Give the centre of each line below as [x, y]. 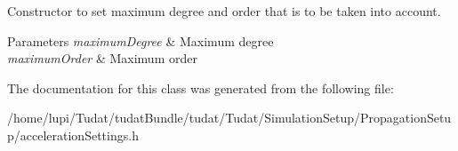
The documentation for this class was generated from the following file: [201, 87]
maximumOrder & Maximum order [102, 58]
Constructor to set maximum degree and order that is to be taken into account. [224, 11]
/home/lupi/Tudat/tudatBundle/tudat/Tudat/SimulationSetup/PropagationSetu [229, 118]
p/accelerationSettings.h [73, 135]
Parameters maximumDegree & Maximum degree [141, 40]
